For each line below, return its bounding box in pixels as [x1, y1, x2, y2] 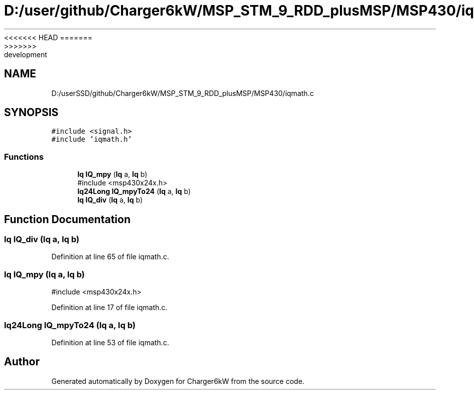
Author [4, 355, 40, 368]
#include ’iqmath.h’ [51, 135, 132, 144]
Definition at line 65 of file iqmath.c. [51, 252, 169, 261]
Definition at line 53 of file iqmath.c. [51, 338, 169, 347]
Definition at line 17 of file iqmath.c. [51, 303, 168, 312]
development [4, 50, 47, 59]
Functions [4, 151, 44, 162]
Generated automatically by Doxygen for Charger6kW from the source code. [51, 376, 305, 385]
